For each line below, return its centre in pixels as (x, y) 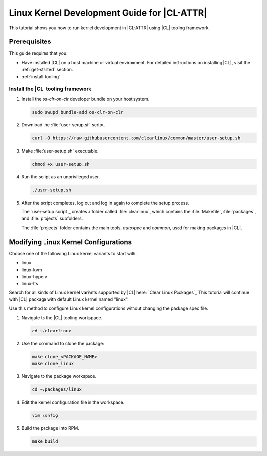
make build (45, 441)
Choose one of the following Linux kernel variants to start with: (73, 253)
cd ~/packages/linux (57, 390)
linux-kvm (32, 270)
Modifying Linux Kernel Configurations (70, 242)
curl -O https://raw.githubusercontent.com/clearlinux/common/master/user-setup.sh (136, 138)
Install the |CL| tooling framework (50, 89)
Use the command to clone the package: (63, 343)
